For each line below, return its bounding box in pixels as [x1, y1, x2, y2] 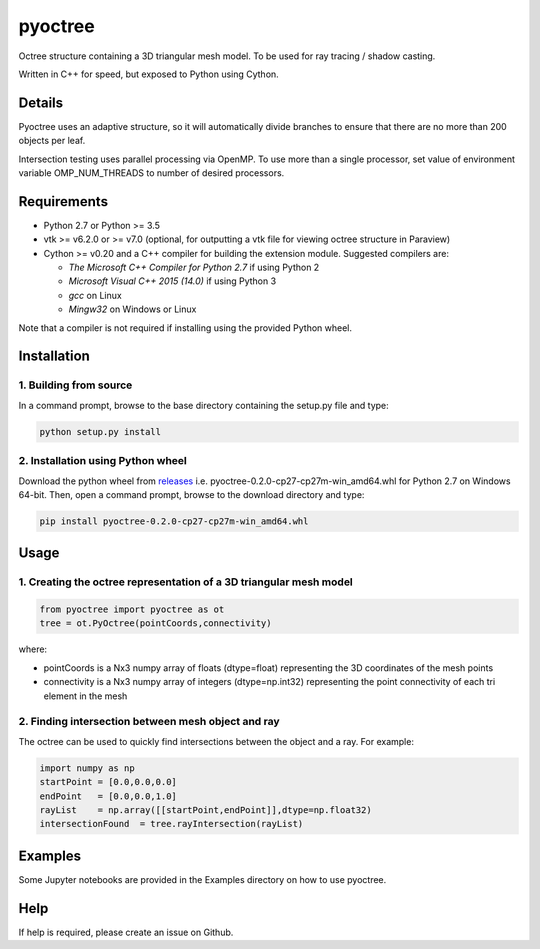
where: [18, 643, 48, 655]
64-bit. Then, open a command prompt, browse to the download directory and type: [18, 488, 365, 500]
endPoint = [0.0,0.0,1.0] [39, 790, 177, 802]
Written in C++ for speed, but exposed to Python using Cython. [18, 68, 279, 80]
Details [18, 94, 64, 111]
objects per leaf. [18, 135, 86, 147]
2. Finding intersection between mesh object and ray [18, 715, 280, 729]
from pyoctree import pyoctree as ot [39, 604, 225, 615]
